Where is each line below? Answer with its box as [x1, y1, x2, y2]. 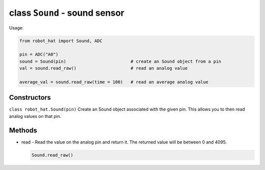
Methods [9, 126, 37, 135]
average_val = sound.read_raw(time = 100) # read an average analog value [19, 79, 209, 85]
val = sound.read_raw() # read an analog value [19, 65, 188, 71]
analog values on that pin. [9, 113, 61, 119]
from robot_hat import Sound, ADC [19, 38, 103, 44]
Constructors [9, 93, 51, 102]
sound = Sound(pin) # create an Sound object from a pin [19, 58, 222, 64]
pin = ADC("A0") [19, 52, 59, 57]
